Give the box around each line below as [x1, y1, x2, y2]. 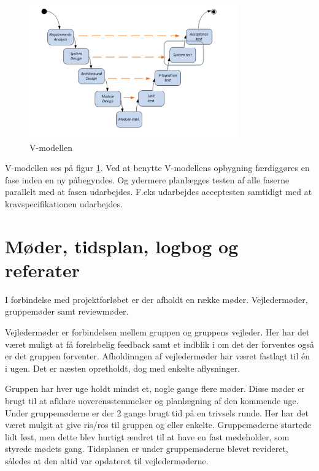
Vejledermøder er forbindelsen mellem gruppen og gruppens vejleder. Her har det [5, 326, 310, 339]
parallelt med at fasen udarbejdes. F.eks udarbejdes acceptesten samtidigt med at [5, 185, 312, 198]
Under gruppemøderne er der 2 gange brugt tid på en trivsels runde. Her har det [5, 406, 309, 419]
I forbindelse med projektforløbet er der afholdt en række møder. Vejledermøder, [5, 293, 308, 305]
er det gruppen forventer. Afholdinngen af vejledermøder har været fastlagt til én [5, 350, 310, 362]
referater [5, 257, 80, 282]
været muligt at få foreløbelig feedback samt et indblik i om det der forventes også [5, 337, 314, 350]
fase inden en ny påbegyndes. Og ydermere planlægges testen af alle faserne [5, 173, 290, 186]
